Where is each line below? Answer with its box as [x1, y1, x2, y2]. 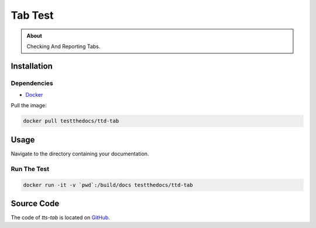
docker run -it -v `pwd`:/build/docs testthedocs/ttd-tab [23, 182, 193, 188]
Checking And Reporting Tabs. [26, 43, 101, 50]
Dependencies [11, 79, 54, 87]
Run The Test [11, 165, 50, 173]
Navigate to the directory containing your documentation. [11, 150, 149, 157]
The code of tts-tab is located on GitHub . [11, 214, 111, 221]
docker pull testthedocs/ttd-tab [23, 118, 119, 124]
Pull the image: [11, 102, 47, 109]
